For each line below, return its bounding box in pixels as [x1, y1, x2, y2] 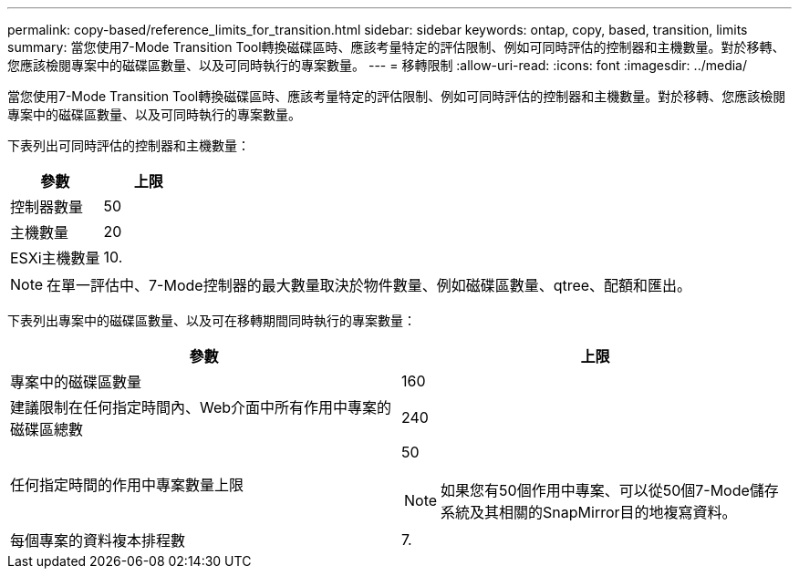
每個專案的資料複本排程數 [10, 531, 186, 550]
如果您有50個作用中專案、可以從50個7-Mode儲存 [441, 481, 779, 499]
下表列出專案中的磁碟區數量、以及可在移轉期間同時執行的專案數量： [7, 313, 416, 328]
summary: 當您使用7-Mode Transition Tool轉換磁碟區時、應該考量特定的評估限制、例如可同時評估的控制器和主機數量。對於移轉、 [7, 39, 785, 55]
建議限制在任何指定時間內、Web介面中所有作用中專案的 [10, 398, 392, 417]
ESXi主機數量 [10, 249, 100, 267]
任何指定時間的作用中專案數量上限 [10, 476, 244, 494]
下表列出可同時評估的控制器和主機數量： [7, 138, 250, 153]
